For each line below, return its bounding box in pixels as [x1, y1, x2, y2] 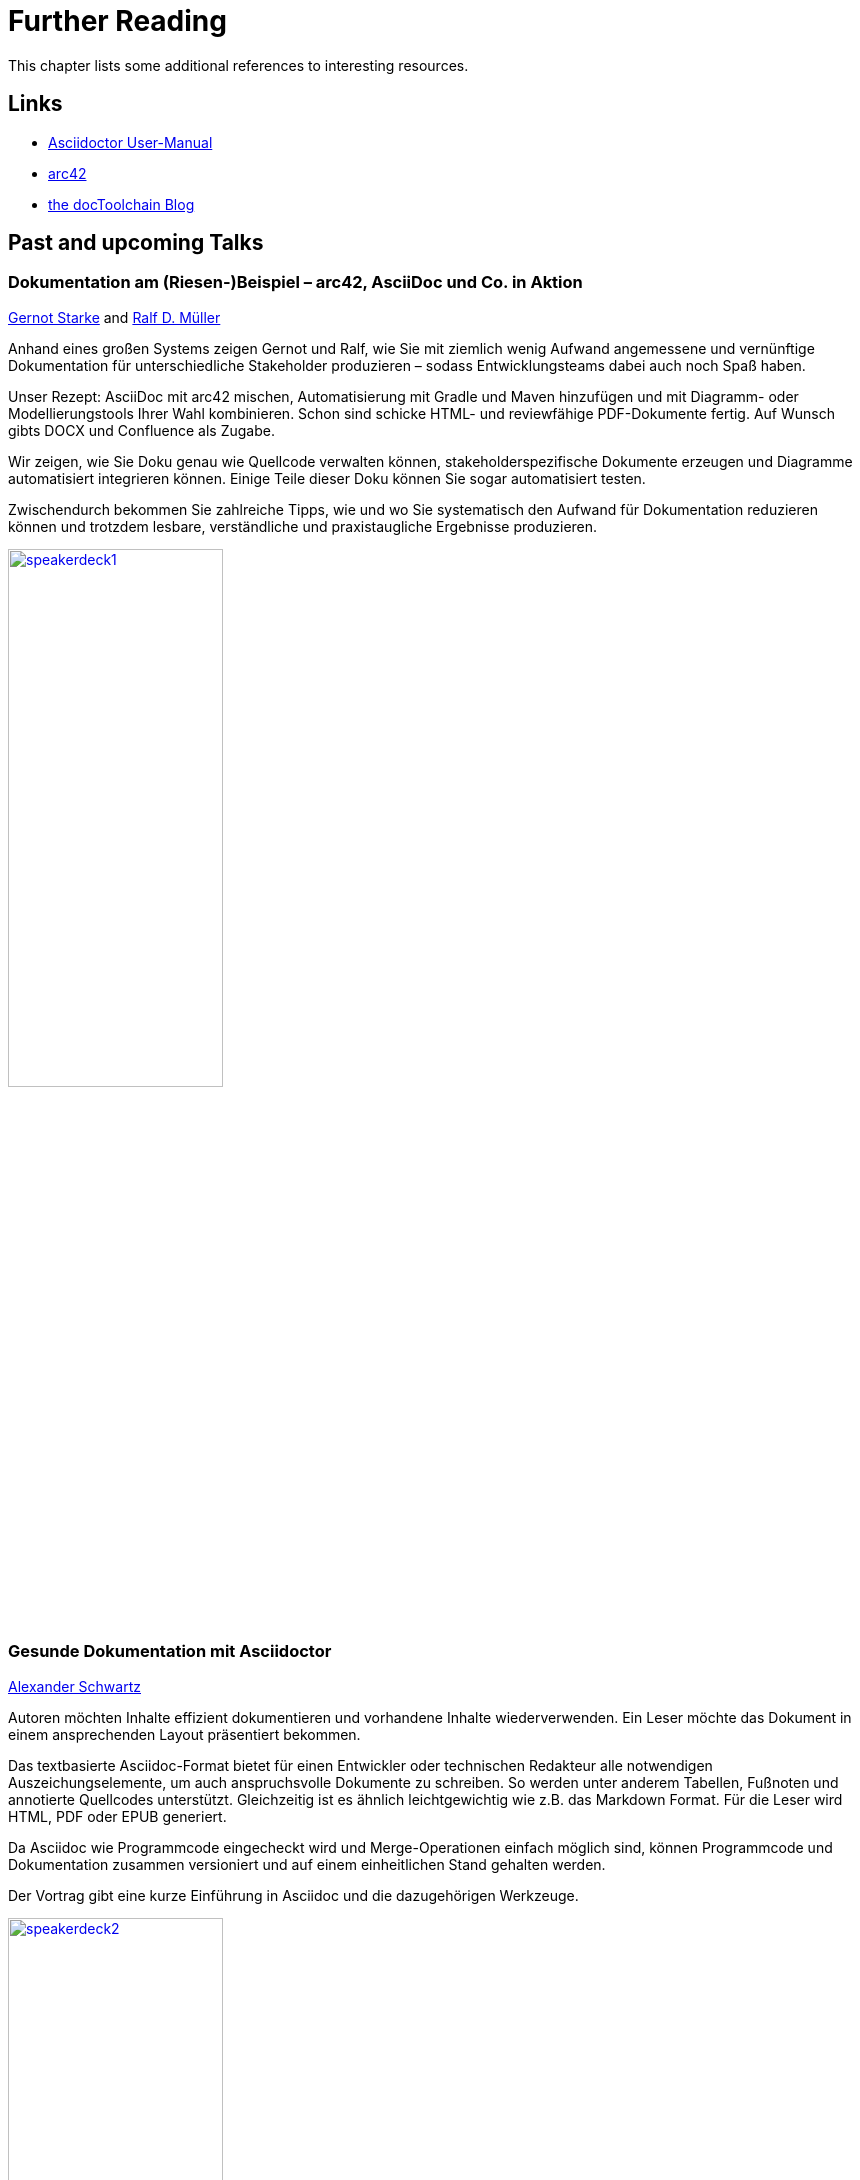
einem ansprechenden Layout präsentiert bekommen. [8, 1725, 361, 1743]
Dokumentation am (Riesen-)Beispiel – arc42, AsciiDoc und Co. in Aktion [8, 272, 583, 293]
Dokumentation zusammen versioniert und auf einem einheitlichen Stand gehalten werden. [8, 1855, 606, 1873]
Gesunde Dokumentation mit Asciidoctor [8, 1641, 332, 1662]
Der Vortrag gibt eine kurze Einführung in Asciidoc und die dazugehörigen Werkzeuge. [8, 1886, 579, 1904]
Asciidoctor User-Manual [48, 133, 213, 151]
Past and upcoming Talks [8, 230, 264, 256]
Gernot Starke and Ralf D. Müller [8, 308, 221, 326]
